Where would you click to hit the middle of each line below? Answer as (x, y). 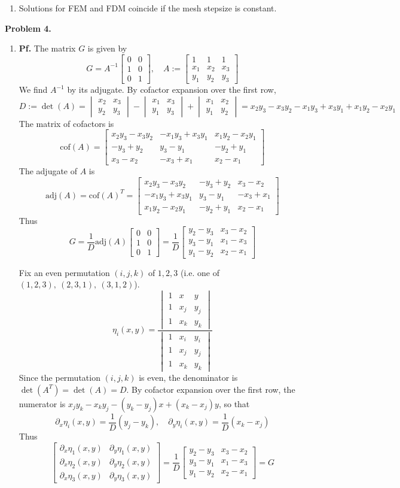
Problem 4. (28, 28)
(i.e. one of (200, 272)
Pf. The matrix (47, 48)
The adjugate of (48, 171)
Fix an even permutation (64, 272)
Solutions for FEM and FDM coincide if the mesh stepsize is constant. (148, 8)
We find (33, 90)
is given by (107, 48)
